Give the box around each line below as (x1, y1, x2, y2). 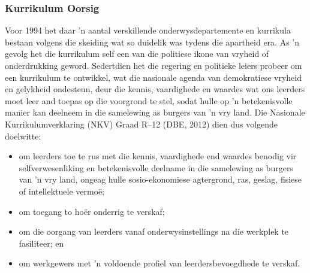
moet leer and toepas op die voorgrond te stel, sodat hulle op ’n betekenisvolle (5, 94, 293, 107)
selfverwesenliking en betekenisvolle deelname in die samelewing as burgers (19, 161, 293, 174)
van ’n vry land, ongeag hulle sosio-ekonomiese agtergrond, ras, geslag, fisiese (19, 173, 302, 186)
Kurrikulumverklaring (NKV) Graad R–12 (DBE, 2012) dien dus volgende (5, 117, 278, 130)
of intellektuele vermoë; (19, 184, 105, 197)
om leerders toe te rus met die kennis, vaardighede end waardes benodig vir (19, 150, 297, 162)
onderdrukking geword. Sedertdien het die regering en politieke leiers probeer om (5, 59, 302, 71)
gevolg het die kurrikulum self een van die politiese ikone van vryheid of (5, 47, 269, 60)
